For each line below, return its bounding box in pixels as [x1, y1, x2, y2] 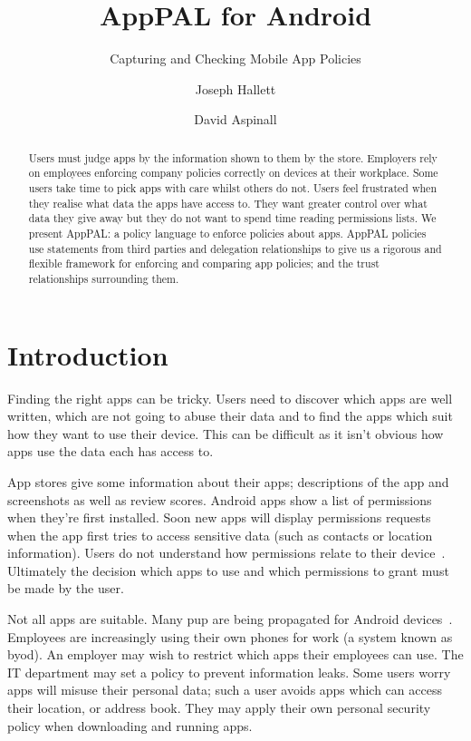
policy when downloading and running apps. [7, 716, 253, 735]
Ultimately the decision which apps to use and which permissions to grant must [7, 561, 449, 580]
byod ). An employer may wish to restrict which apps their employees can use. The [7, 645, 464, 664]
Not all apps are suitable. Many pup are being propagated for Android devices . [7, 609, 453, 629]
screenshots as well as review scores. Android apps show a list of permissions [7, 490, 432, 509]
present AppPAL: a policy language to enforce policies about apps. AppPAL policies [28, 225, 427, 240]
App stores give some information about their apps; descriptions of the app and [7, 472, 449, 491]
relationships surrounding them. [28, 270, 179, 286]
